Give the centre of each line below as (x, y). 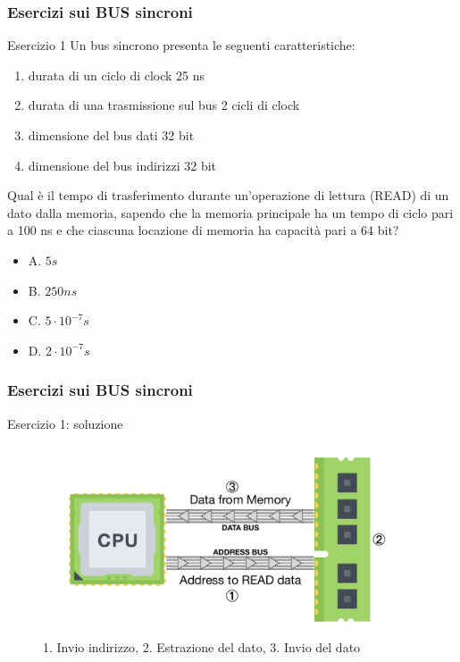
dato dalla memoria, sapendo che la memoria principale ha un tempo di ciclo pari (230, 212)
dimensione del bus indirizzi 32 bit (122, 165)
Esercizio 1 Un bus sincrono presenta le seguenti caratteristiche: (181, 45)
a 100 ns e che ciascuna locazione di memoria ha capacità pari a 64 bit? (203, 230)
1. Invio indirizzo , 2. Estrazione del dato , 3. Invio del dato (202, 646)
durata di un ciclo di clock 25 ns (117, 75)
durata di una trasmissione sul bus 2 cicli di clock (164, 105)
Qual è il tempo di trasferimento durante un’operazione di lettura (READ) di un (228, 195)
